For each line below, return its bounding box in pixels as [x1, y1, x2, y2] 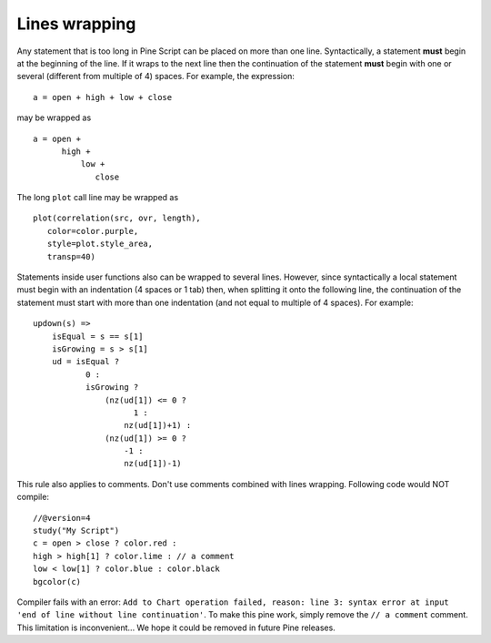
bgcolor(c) [33, 577, 82, 587]
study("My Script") [33, 526, 120, 536]
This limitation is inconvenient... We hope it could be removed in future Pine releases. [16, 622, 336, 633]
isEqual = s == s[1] [51, 331, 144, 342]
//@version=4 [33, 513, 91, 523]
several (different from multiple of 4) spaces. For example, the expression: [16, 71, 296, 82]
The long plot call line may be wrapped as [16, 192, 179, 203]
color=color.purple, [46, 226, 139, 236]
